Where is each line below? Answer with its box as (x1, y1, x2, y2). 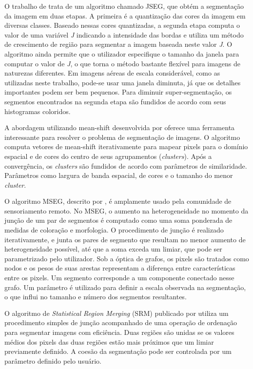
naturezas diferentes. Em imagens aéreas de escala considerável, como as (4, 68, 220, 78)
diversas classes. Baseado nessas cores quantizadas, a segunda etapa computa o (4, 20, 240, 30)
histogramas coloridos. (4, 106, 71, 116)
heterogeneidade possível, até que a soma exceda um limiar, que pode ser (4, 244, 222, 254)
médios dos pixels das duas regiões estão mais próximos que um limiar (4, 336, 214, 347)
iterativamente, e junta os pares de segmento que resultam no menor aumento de (4, 234, 246, 244)
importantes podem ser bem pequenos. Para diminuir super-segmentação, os (4, 87, 232, 97)
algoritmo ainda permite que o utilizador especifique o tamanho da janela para (4, 48, 239, 58)
